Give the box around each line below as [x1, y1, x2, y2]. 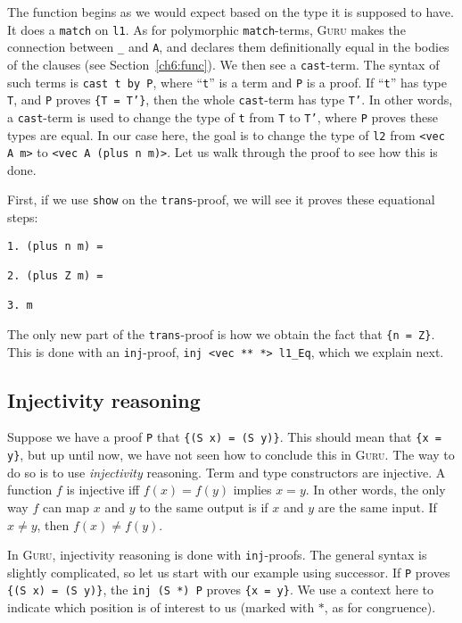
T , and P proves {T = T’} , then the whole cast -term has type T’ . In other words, [7, 90, 453, 109]
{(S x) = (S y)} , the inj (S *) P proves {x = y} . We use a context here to [7, 580, 433, 599]
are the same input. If [318, 497, 437, 516]
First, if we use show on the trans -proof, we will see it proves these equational [7, 190, 435, 209]
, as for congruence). [324, 598, 436, 617]
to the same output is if [139, 497, 268, 516]
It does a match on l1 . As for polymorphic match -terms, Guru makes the [7, 20, 406, 38]
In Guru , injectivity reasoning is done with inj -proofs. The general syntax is [7, 545, 427, 564]
